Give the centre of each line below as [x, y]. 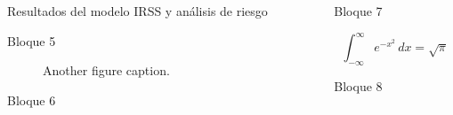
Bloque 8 [358, 85]
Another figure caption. [106, 70]
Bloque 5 [32, 40]
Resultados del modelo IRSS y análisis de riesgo [138, 11]
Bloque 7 [358, 11]
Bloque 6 [32, 100]
